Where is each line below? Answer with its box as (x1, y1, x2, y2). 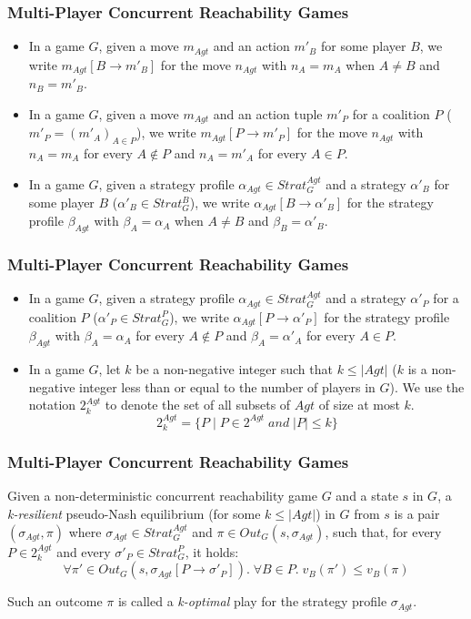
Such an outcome (7, 592, 103, 611)
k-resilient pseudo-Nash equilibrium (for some (7, 504, 261, 523)
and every (56, 542, 111, 561)
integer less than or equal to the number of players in (79, 377, 376, 396)
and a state (336, 486, 398, 505)
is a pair (394, 504, 440, 523)
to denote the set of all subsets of (105, 395, 291, 414)
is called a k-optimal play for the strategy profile (117, 592, 387, 611)
